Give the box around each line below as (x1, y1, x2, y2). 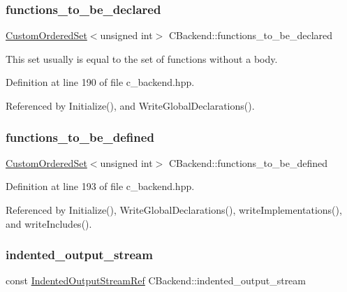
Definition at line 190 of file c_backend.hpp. (6, 75, 195, 89)
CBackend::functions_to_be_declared (168, 28, 333, 43)
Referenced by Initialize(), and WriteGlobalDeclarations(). (6, 98, 255, 112)
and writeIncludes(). (6, 216, 92, 231)
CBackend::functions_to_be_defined (168, 155, 327, 170)
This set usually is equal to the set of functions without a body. (6, 51, 278, 66)
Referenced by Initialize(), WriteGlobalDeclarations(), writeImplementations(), (6, 203, 342, 217)
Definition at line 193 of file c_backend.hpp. (6, 179, 195, 194)
